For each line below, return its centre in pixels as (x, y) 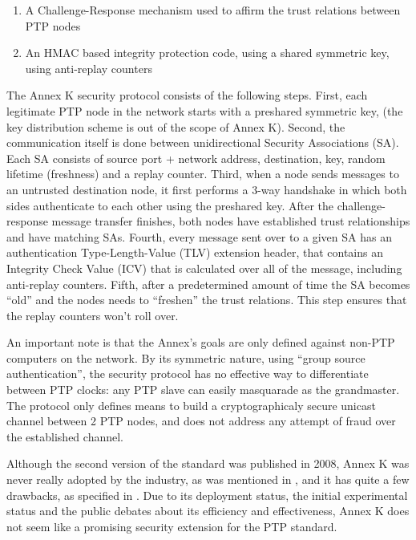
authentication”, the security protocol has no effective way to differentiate (188, 374)
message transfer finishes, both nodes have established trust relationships (231, 221)
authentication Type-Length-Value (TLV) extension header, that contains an (195, 252)
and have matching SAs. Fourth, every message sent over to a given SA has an (199, 236)
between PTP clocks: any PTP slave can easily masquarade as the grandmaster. (203, 390)
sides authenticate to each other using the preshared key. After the (170, 205)
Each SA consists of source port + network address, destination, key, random (196, 158)
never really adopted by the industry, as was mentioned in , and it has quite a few (208, 479)
